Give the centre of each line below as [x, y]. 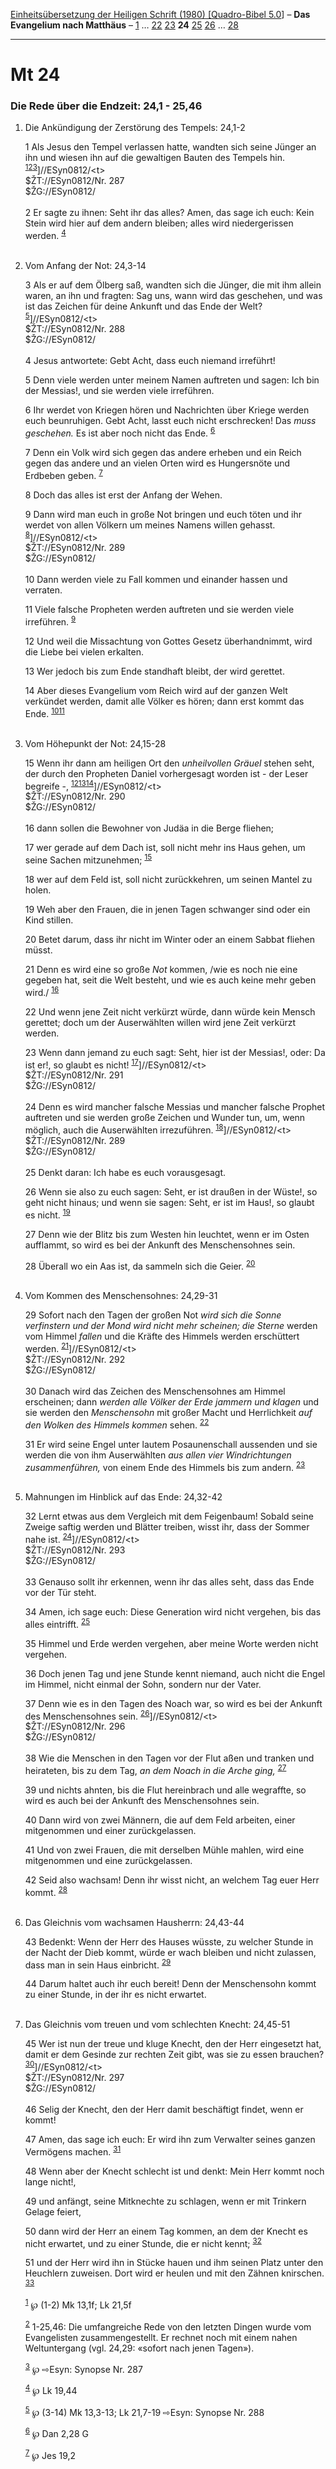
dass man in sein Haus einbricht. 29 [98, 1964]
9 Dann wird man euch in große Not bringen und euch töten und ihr [163, 514]
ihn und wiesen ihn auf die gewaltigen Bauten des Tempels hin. [155, 158]
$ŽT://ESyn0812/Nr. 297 [74, 2077]
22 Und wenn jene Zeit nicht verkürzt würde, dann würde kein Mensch [170, 1011]
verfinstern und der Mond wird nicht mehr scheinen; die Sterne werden [171, 1326]
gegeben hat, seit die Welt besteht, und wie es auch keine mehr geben [170, 980]
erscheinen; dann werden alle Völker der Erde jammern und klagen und [172, 1401]
